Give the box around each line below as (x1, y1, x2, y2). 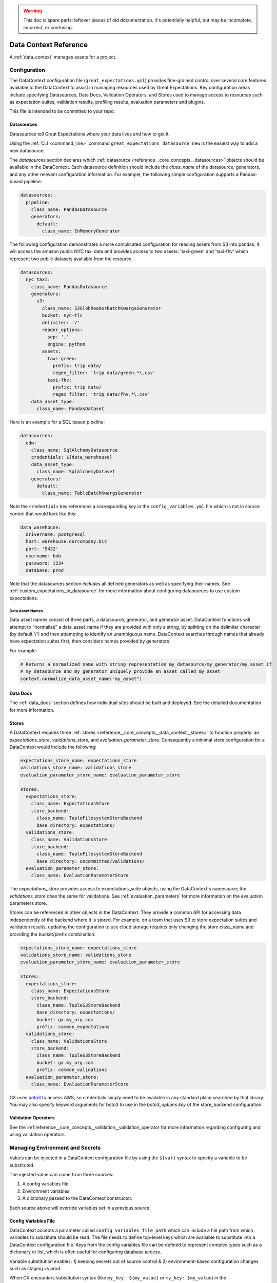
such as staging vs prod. (9, 1266, 62, 1271)
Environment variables (22, 1188, 70, 1194)
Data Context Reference (9, 40, 88, 49)
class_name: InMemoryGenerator (42, 228, 121, 234)
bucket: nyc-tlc (42, 313, 83, 318)
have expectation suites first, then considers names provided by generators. (9, 638, 171, 644)
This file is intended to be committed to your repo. (9, 108, 115, 114)
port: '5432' (26, 546, 58, 552)
